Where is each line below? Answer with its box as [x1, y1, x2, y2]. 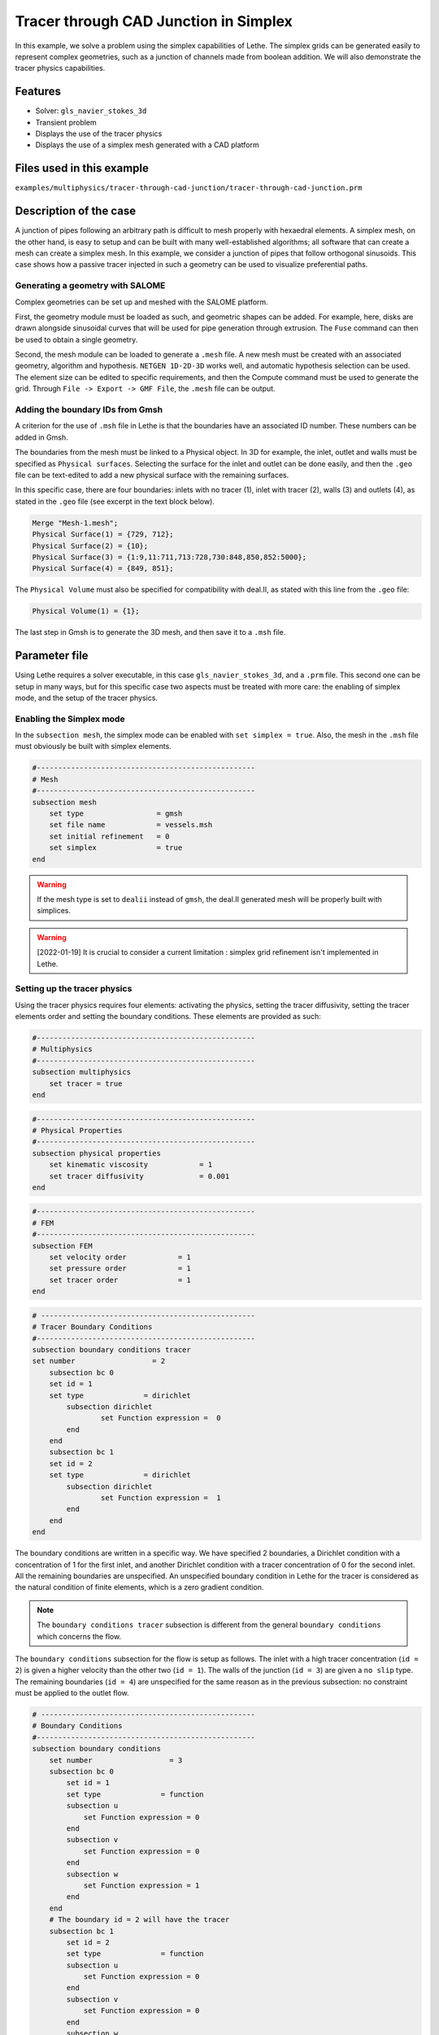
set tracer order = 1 [49, 1275, 191, 1284]
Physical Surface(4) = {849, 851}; [32, 564, 174, 573]
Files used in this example [15, 161, 150, 175]
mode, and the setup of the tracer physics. [15, 693, 159, 702]
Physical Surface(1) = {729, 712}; [32, 530, 174, 539]
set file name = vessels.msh [49, 821, 213, 829]
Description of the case [15, 204, 137, 218]
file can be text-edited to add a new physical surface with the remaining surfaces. [15, 470, 289, 479]
